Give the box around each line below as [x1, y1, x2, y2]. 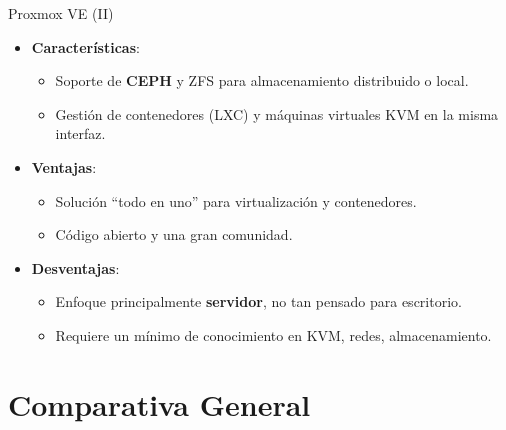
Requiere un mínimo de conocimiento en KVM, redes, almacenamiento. [55, 324, 492, 345]
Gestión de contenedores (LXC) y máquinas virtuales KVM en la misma [55, 103, 499, 124]
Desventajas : [31, 257, 120, 278]
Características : [31, 36, 140, 57]
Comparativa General [8, 383, 311, 424]
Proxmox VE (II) [8, 3, 114, 23]
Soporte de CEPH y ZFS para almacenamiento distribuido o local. [55, 70, 469, 91]
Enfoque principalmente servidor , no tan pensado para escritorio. [55, 291, 462, 312]
